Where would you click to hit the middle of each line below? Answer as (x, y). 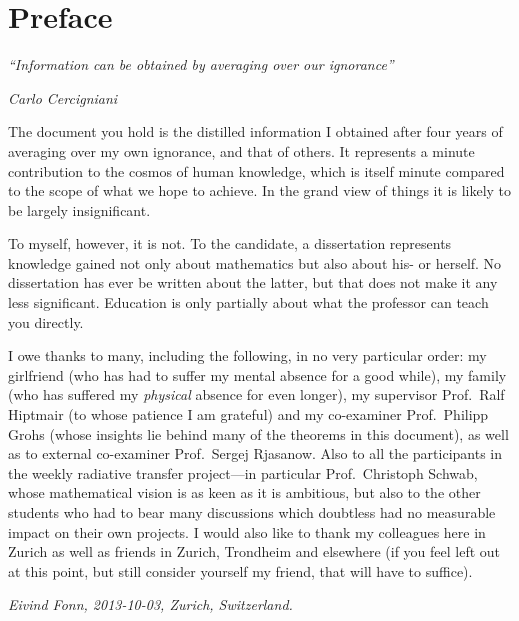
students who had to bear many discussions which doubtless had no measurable (252, 512)
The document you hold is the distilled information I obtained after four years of (255, 131)
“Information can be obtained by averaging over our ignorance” (201, 64)
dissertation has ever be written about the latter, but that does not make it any (253, 282)
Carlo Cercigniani (63, 97)
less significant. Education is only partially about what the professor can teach (248, 302)
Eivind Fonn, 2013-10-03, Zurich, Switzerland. (150, 604)
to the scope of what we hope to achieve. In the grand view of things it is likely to (260, 190)
